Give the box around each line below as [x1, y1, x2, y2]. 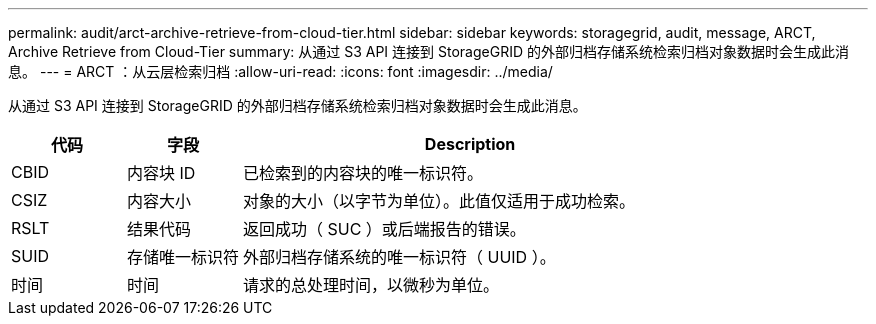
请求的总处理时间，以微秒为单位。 [243, 275, 500, 295]
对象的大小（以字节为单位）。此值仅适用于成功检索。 [243, 191, 636, 211]
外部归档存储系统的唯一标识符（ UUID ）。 [243, 247, 556, 267]
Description [424, 134, 516, 154]
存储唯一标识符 [127, 247, 240, 267]
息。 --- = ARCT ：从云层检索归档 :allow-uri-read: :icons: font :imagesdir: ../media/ [8, 63, 553, 80]
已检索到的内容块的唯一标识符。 [243, 163, 484, 183]
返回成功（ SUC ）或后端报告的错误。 [243, 219, 526, 239]
